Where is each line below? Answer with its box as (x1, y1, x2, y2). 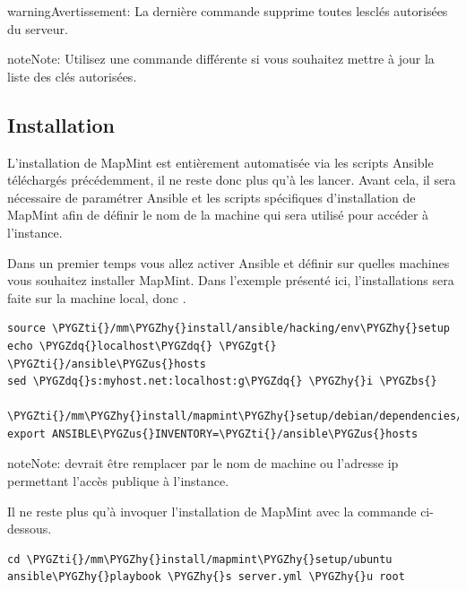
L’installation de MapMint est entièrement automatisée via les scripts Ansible (7, 152, 434, 171)
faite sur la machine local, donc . (7, 288, 186, 307)
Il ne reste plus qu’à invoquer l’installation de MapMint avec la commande (7, 501, 417, 520)
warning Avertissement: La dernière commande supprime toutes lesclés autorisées (7, 2, 448, 20)
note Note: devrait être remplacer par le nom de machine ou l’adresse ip (7, 454, 399, 473)
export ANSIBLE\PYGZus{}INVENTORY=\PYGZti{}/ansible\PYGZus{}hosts (7, 427, 419, 440)
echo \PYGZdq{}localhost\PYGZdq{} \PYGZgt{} (7, 339, 277, 352)
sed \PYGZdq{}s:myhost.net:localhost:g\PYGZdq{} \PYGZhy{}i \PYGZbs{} (7, 375, 437, 388)
